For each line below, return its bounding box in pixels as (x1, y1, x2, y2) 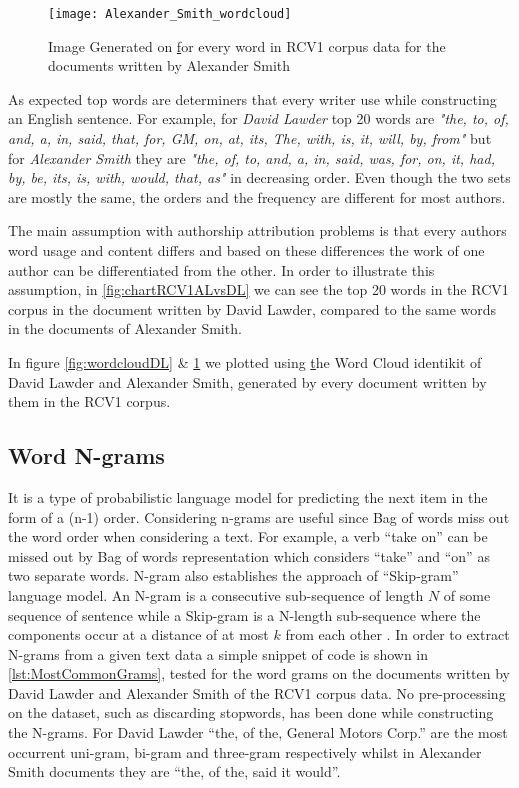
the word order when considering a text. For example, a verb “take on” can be (8, 526, 488, 547)
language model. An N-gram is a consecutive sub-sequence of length (8, 584, 424, 605)
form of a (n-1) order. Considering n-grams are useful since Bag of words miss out (8, 506, 510, 527)
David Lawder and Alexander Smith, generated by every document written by (8, 371, 487, 392)
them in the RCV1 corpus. (8, 391, 171, 412)
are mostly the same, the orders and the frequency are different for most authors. (8, 186, 506, 207)
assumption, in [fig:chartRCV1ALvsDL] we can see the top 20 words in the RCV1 (8, 279, 509, 300)
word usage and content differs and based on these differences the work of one (8, 240, 485, 260)
